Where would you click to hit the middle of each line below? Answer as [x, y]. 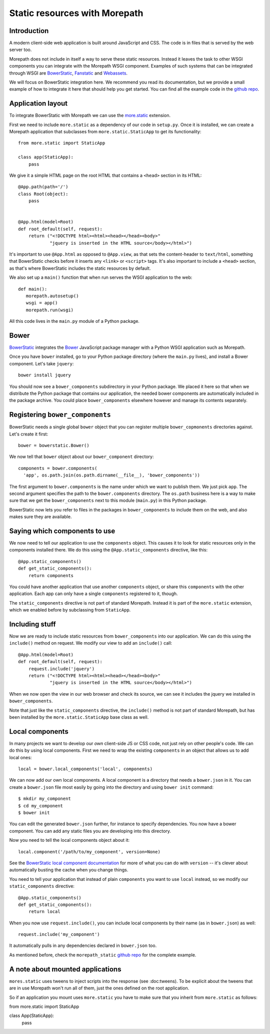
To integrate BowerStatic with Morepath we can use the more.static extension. [90, 116]
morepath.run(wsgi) [50, 310]
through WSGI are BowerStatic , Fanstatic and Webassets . [68, 73]
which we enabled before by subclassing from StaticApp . [70, 610]
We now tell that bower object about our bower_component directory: [81, 457]
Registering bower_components [60, 415]
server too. [20, 50]
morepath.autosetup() [52, 296]
